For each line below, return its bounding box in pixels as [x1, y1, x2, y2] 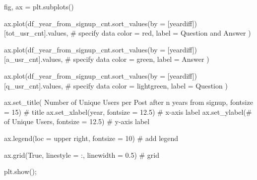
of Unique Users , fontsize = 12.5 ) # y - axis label [4, 116, 150, 127]
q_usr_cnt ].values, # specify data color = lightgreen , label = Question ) [5, 80, 228, 90]
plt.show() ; [4, 166, 37, 177]
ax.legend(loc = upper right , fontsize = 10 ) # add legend [4, 133, 179, 143]
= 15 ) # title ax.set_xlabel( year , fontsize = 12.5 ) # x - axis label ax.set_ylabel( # [4, 106, 252, 117]
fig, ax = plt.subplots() [4, 1, 74, 11]
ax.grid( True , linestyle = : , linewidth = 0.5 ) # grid [4, 149, 160, 160]
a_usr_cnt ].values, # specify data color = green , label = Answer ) [5, 54, 209, 64]
